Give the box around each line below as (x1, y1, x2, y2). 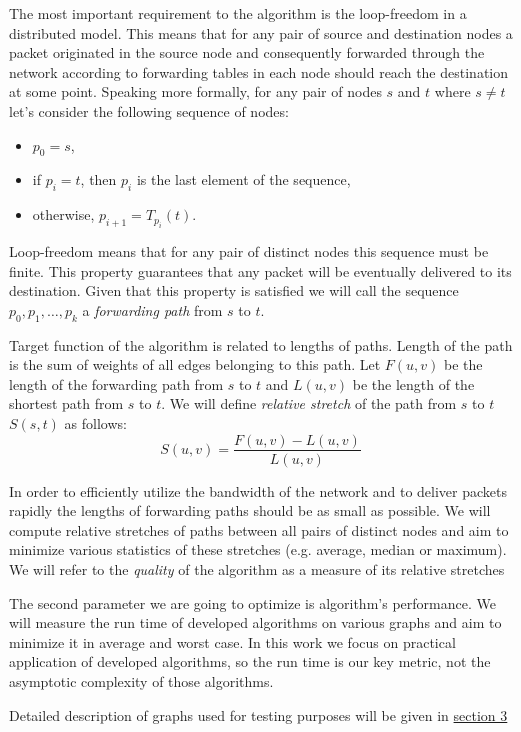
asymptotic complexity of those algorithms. (9, 670, 274, 691)
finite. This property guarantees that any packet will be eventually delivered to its (9, 260, 512, 281)
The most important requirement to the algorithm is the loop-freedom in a (9, 3, 467, 23)
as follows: (64, 412, 127, 433)
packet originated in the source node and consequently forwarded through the (9, 42, 485, 63)
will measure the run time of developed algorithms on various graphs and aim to (9, 612, 502, 633)
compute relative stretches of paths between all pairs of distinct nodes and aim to (9, 519, 509, 540)
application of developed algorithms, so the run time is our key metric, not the (9, 651, 491, 672)
